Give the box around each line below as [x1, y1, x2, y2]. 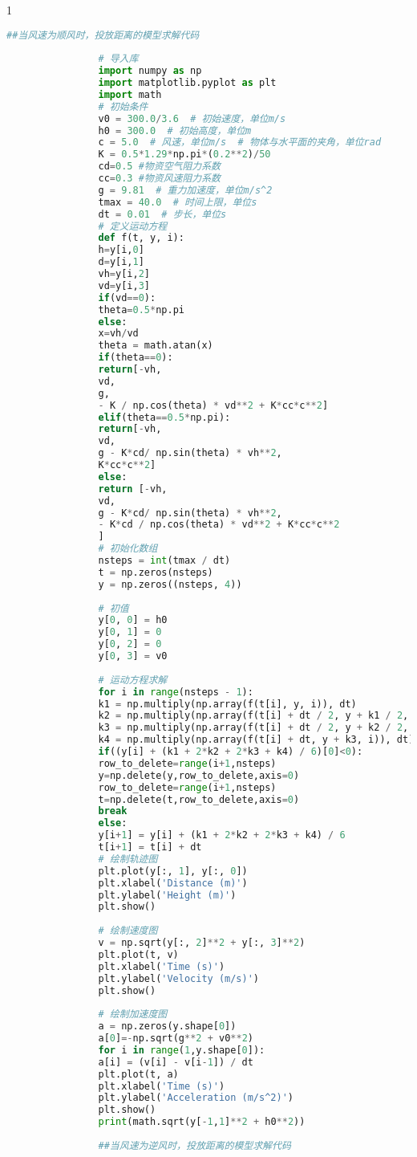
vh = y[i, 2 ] [98, 268, 151, 280]
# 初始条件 [98, 100, 148, 112]
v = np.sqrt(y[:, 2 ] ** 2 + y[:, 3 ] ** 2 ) [98, 937, 306, 949]
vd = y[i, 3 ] [98, 279, 151, 291]
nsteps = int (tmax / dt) [98, 555, 231, 567]
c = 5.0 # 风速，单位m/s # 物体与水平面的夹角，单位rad [98, 136, 382, 149]
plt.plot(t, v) [98, 948, 179, 960]
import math [98, 88, 162, 100]
